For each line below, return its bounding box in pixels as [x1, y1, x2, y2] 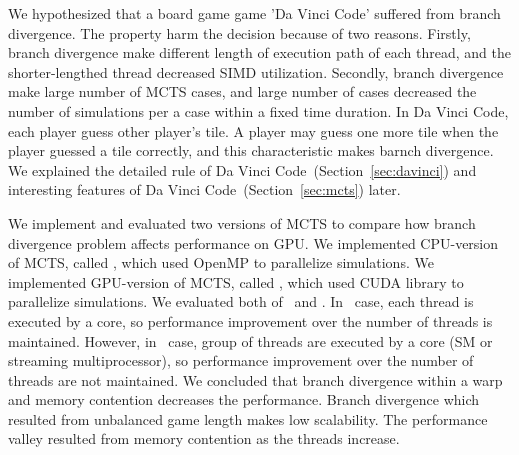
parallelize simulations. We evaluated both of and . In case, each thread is [8, 291, 474, 312]
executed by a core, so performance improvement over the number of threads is [8, 310, 493, 331]
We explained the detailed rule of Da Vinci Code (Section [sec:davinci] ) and [8, 159, 477, 180]
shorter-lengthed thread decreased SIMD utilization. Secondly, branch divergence [8, 61, 504, 82]
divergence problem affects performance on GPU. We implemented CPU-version [8, 232, 499, 253]
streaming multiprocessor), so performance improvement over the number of [8, 350, 474, 371]
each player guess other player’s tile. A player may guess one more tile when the [8, 120, 499, 141]
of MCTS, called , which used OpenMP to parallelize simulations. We [8, 252, 434, 273]
